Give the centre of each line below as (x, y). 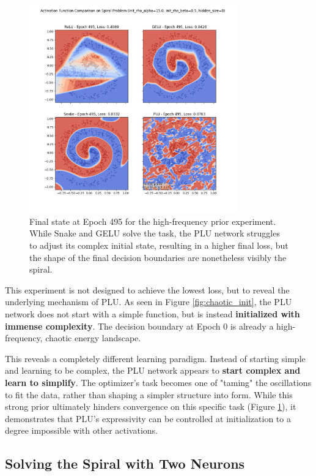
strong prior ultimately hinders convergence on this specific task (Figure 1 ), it (151, 406)
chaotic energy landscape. (93, 338)
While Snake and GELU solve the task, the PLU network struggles (155, 233)
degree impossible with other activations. (81, 430)
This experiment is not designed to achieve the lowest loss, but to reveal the (147, 289)
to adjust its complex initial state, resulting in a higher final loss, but (159, 245)
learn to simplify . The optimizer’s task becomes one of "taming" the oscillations (158, 382)
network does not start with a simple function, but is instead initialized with (152, 313)
